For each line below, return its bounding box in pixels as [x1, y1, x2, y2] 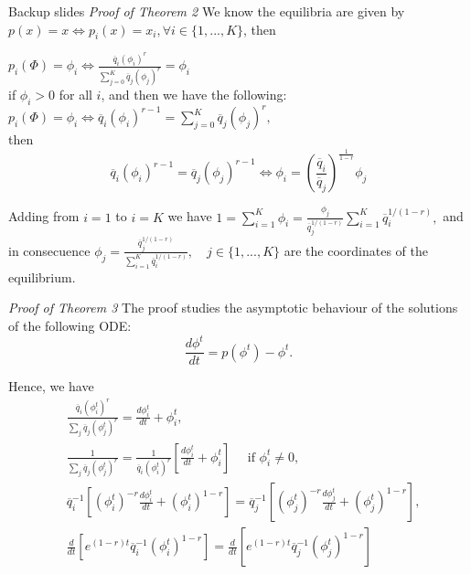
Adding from [8, 207, 80, 226]
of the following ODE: [8, 315, 132, 335]
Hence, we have [8, 377, 94, 396]
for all [59, 85, 92, 104]
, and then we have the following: [101, 85, 287, 104]
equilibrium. [8, 267, 76, 286]
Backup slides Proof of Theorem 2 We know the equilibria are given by [8, 2, 405, 20]
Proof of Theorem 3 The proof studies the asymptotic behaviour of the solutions [8, 298, 458, 317]
